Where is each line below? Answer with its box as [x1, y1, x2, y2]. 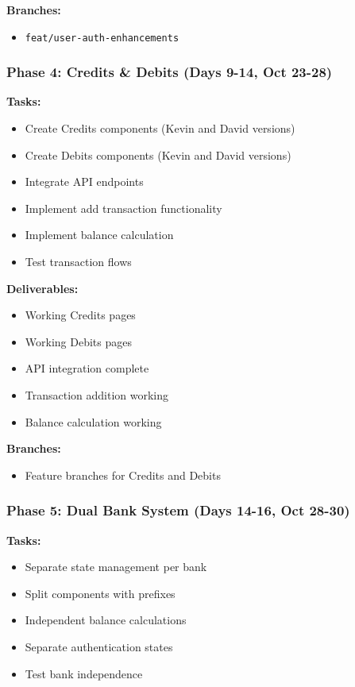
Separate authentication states [25, 638, 173, 654]
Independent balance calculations [25, 612, 187, 628]
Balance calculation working [25, 413, 162, 430]
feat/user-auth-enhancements [25, 32, 179, 44]
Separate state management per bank [25, 558, 207, 575]
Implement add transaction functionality [25, 199, 222, 216]
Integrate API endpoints [25, 173, 144, 190]
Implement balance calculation [25, 226, 174, 243]
